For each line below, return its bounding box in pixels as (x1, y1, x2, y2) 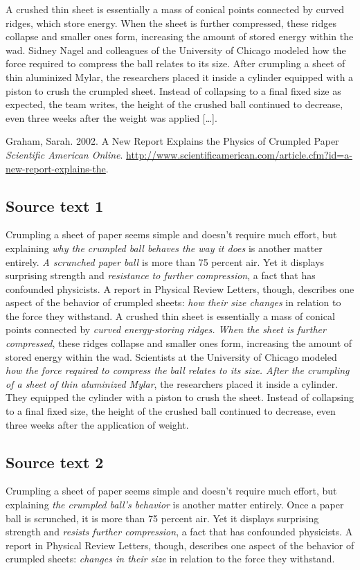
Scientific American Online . (6, 147, 123, 161)
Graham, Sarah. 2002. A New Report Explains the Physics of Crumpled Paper (6, 134, 339, 148)
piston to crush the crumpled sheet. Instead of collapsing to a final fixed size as (6, 83, 341, 98)
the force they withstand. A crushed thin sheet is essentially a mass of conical (6, 308, 335, 323)
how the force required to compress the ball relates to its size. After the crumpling (6, 363, 350, 377)
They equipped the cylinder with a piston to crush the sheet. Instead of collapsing (6, 390, 354, 404)
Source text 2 (6, 451, 104, 472)
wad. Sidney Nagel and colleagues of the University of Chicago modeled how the (6, 42, 346, 57)
